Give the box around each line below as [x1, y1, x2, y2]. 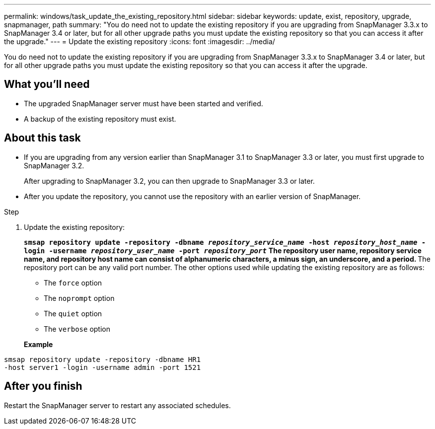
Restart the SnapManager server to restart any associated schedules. [4, 401, 231, 410]
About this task [4, 132, 81, 144]
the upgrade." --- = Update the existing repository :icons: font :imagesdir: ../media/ [4, 37, 275, 46]
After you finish [4, 380, 82, 393]
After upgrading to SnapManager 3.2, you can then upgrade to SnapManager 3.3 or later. [24, 176, 315, 185]
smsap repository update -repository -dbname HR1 [4, 355, 201, 363]
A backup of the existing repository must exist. [24, 114, 176, 123]
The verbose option [44, 324, 110, 333]
